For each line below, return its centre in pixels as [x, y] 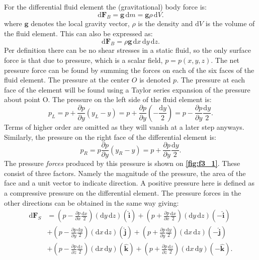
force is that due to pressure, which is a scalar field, [83, 60]
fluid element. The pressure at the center [67, 80]
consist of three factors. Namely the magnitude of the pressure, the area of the [125, 173]
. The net [225, 60]
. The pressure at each [211, 80]
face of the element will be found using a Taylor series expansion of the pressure [127, 89]
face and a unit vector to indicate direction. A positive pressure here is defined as [129, 183]
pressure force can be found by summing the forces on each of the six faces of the [129, 70]
